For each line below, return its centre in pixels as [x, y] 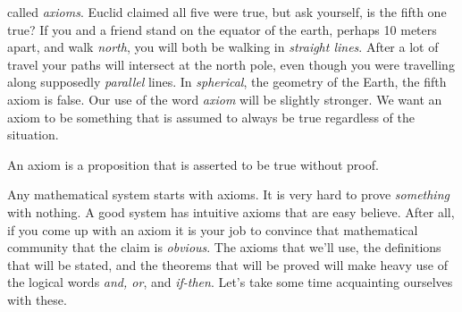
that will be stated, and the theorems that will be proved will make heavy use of [228, 264]
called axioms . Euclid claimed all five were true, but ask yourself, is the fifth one [227, 12]
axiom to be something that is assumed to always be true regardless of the [211, 117]
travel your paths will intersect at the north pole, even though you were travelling [231, 64]
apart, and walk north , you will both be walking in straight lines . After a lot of [223, 47]
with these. [37, 299]
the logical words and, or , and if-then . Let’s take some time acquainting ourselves [230, 282]
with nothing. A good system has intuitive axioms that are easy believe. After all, [231, 211]
